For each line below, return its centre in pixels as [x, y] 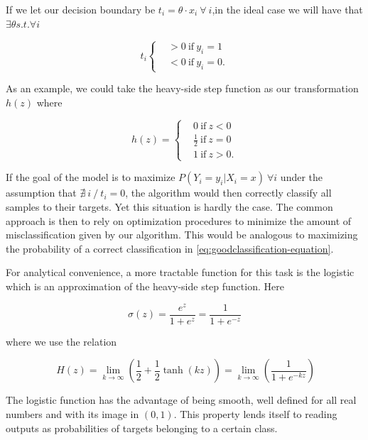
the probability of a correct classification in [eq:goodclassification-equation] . [170, 248]
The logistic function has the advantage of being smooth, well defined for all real [181, 400]
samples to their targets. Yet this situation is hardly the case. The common [169, 207]
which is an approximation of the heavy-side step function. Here [145, 286]
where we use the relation [61, 341]
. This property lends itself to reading [255, 413]
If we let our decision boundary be [81, 9]
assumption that [41, 193]
